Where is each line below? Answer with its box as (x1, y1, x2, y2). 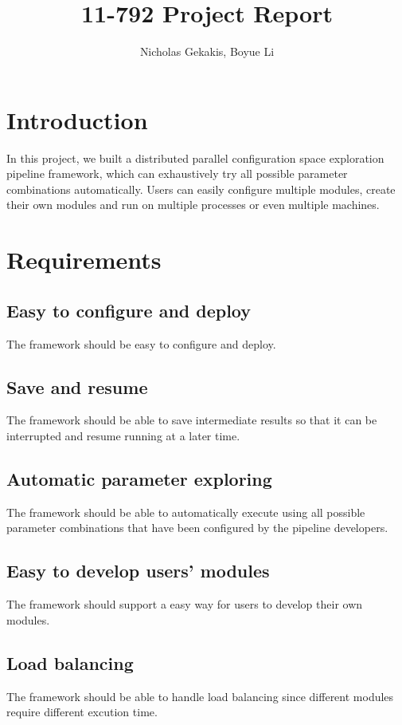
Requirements (6, 243, 162, 276)
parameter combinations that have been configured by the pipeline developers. (6, 519, 388, 536)
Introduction (6, 103, 148, 136)
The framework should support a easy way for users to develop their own (6, 596, 363, 613)
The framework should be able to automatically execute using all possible (6, 503, 365, 520)
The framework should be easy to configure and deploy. (6, 335, 276, 352)
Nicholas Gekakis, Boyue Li (139, 43, 275, 60)
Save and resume (6, 374, 148, 399)
